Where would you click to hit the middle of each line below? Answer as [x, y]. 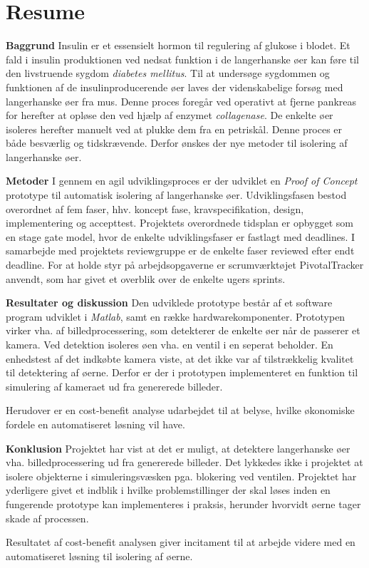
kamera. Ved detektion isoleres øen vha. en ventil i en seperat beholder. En [170, 344]
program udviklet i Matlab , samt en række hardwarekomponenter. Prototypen [176, 316]
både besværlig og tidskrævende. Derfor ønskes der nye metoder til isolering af [177, 143]
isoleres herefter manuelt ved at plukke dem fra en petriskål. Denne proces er [174, 129]
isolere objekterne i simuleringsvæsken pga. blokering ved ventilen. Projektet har [181, 476]
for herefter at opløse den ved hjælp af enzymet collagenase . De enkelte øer [170, 115]
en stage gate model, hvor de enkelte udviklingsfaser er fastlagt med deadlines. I [181, 236]
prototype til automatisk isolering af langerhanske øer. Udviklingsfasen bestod [176, 195]
